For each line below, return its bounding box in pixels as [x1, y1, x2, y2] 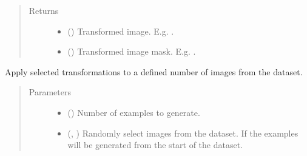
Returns [29, 4, 59, 16]
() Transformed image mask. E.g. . [67, 45, 196, 58]
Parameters [29, 86, 71, 98]
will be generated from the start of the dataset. [67, 138, 243, 151]
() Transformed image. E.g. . [67, 24, 174, 37]
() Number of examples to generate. [67, 106, 200, 118]
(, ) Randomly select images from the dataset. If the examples [67, 126, 299, 139]
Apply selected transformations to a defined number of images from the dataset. [5, 65, 303, 78]
